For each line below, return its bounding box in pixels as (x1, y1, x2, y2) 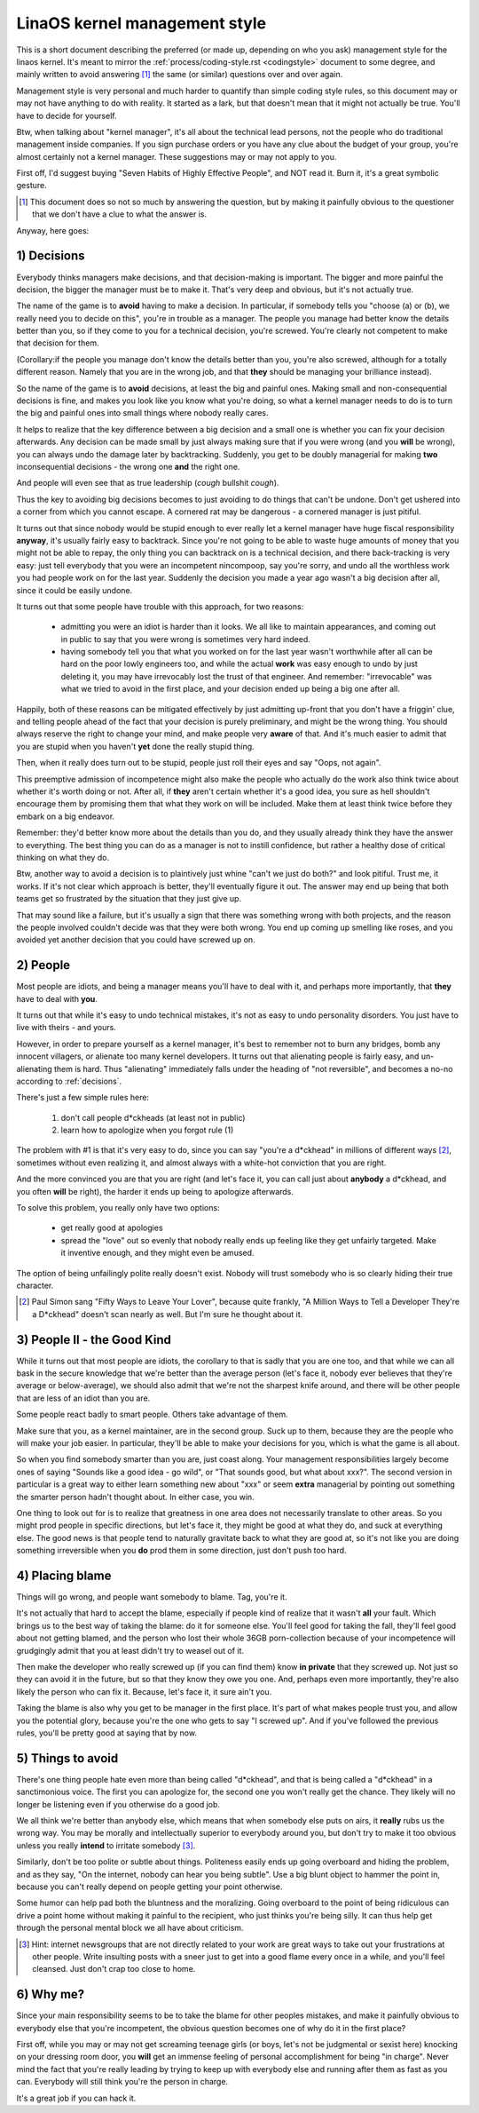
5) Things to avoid (16, 1751, 119, 1766)
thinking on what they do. (16, 852, 110, 862)
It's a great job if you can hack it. (16, 2093, 137, 2103)
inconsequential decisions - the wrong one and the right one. (16, 462, 240, 472)
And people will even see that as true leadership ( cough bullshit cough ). (16, 478, 279, 489)
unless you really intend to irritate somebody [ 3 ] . (16, 1839, 196, 1851)
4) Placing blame (16, 1568, 112, 1583)
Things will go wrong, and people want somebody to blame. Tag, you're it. (16, 1592, 287, 1602)
